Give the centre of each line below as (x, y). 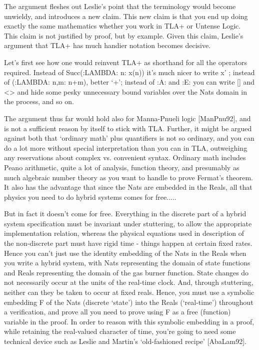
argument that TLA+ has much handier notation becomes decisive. (107, 45)
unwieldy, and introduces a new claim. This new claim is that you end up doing (126, 16)
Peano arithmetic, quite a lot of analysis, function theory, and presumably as (122, 167)
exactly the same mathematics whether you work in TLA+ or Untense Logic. (122, 26)
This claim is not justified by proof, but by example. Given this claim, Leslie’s (124, 35)
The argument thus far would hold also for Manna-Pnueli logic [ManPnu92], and (127, 118)
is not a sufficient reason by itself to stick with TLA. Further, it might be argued (128, 128)
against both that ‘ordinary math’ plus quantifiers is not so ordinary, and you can (129, 138)
